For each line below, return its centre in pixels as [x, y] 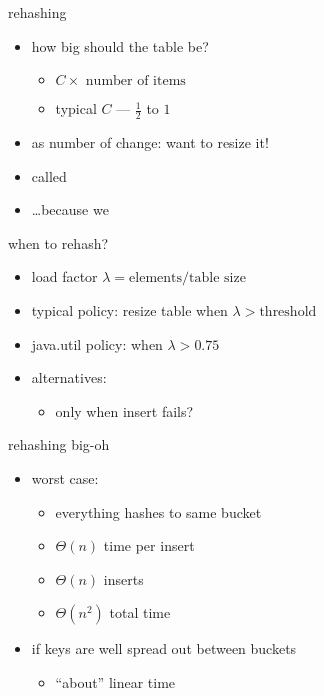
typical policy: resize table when [129, 309]
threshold [288, 311]
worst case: [65, 477]
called [49, 175]
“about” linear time [115, 681]
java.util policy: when [97, 343]
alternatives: [69, 377]
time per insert [149, 545]
